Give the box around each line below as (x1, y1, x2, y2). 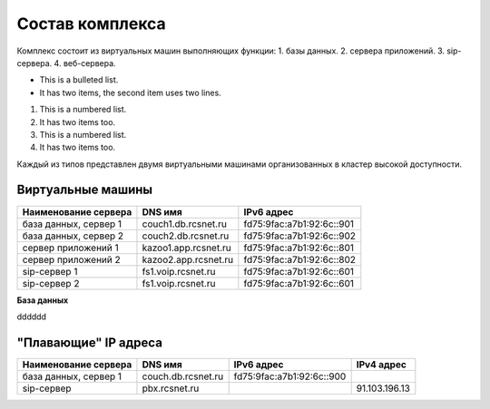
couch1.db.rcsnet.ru (142, 218, 227, 230)
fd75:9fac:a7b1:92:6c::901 (243, 218, 354, 230)
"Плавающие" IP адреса (16, 335, 163, 350)
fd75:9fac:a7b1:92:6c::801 (243, 241, 354, 254)
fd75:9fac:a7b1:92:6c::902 (243, 229, 357, 242)
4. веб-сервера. (54, 57, 117, 68)
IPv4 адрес (356, 358, 407, 371)
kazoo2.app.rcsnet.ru (142, 253, 234, 266)
